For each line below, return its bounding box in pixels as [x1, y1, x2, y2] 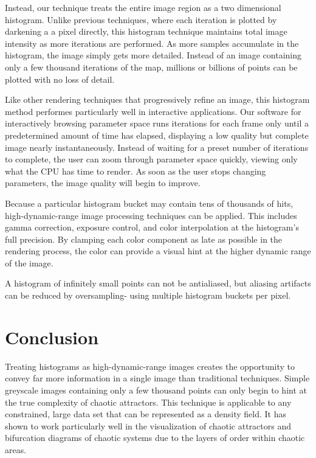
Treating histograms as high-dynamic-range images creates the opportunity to [5, 359, 295, 372]
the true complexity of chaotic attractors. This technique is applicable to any [5, 395, 292, 408]
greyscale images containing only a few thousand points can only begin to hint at [5, 383, 307, 396]
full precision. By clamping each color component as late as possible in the [5, 232, 283, 245]
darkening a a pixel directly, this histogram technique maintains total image [5, 25, 287, 38]
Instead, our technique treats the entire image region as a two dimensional [5, 1, 281, 13]
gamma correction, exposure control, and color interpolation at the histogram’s [5, 221, 299, 234]
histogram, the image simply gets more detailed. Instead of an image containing [5, 49, 302, 61]
